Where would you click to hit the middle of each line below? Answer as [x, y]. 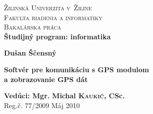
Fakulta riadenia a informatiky [53, 17]
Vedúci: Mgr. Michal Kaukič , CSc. [64, 96]
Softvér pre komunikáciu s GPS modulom [77, 69]
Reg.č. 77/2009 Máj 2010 [42, 105]
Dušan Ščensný [30, 53]
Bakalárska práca [33, 27]
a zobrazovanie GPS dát [46, 79]
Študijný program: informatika [57, 36]
